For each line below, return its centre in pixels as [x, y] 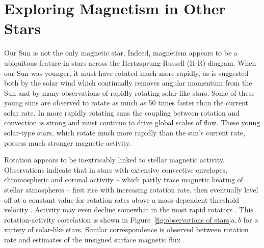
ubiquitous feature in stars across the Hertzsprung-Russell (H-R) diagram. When [130, 62]
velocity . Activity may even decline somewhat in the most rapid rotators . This [129, 210]
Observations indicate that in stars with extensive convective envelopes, [116, 169]
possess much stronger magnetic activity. [68, 142]
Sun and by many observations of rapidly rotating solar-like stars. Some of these [129, 92]
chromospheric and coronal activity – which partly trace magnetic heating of [124, 180]
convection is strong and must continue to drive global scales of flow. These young [132, 122]
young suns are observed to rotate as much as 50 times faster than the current [126, 103]
